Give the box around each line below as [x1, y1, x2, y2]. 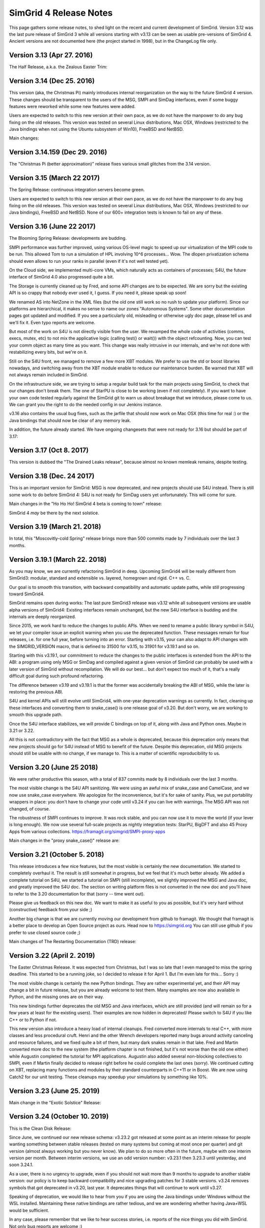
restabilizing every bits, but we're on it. [9, 349, 88, 355]
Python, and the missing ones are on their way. [9, 994, 104, 1000]
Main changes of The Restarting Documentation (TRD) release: [9, 938, 136, 944]
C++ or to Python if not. [9, 1017, 57, 1023]
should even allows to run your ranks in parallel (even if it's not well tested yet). [9, 258, 169, 264]
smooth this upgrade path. [9, 712, 63, 718]
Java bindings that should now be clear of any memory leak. [9, 418, 132, 423]
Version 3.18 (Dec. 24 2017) [9, 472, 95, 480]
